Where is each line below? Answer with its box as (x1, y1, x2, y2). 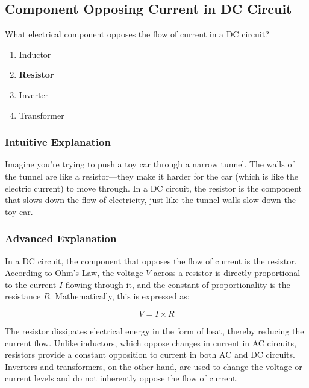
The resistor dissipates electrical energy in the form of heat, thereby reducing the (5, 324, 304, 337)
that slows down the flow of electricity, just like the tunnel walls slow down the (5, 193, 296, 206)
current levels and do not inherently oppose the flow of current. (5, 372, 239, 384)
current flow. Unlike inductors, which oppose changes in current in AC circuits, (5, 336, 296, 349)
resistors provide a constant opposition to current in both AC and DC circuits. (5, 348, 295, 361)
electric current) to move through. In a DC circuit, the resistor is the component (5, 181, 302, 194)
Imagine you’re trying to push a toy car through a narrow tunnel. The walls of (5, 158, 295, 171)
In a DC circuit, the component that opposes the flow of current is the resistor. (5, 254, 297, 267)
